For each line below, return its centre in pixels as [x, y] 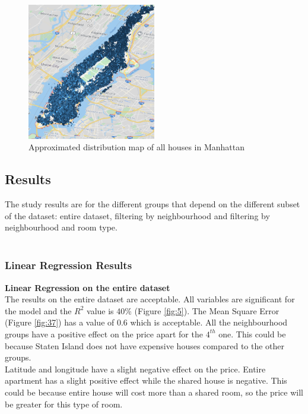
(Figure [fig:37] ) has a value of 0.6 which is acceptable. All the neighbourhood [146, 322]
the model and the [38, 310]
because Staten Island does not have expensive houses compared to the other [145, 345]
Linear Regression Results [69, 265]
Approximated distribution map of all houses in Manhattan [136, 147]
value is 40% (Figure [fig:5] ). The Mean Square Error [183, 310]
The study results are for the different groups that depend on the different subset [153, 203]
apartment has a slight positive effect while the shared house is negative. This [146, 380]
